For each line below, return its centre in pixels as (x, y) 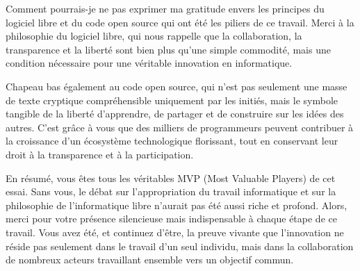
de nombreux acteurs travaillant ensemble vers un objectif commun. (150, 260)
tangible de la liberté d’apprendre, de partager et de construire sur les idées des (175, 114)
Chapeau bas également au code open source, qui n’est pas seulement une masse (177, 86)
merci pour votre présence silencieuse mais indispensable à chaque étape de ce (171, 219)
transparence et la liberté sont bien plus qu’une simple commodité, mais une (168, 49)
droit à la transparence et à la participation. (100, 154)
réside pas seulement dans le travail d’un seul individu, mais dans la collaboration (180, 246)
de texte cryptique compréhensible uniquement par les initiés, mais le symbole (172, 100)
